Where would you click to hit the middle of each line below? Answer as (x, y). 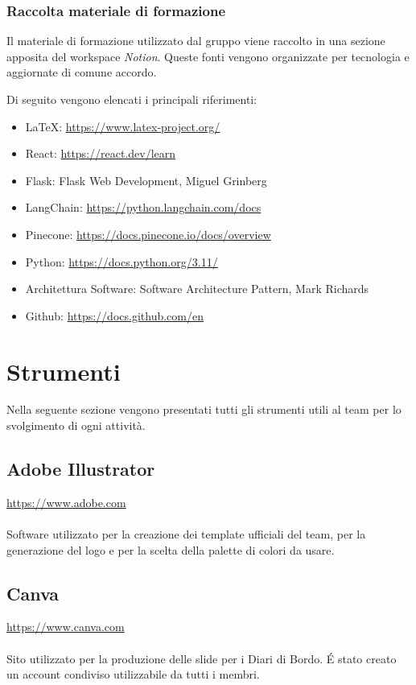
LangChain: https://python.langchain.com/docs (143, 207)
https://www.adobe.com (66, 502)
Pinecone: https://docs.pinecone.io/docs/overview (148, 234)
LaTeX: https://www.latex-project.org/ (123, 126)
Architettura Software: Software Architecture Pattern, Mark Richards (197, 289)
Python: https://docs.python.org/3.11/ (122, 261)
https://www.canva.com (66, 627)
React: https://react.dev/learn (101, 153)
